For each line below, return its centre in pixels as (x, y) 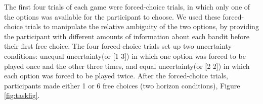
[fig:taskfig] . (22, 95)
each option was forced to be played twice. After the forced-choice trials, (116, 76)
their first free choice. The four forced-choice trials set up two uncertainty (118, 46)
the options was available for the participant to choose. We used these (112, 16)
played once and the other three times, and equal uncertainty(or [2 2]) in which (127, 66)
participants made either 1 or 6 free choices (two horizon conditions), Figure (122, 85)
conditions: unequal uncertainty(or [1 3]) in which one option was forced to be (125, 56)
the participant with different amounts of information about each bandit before (127, 36)
